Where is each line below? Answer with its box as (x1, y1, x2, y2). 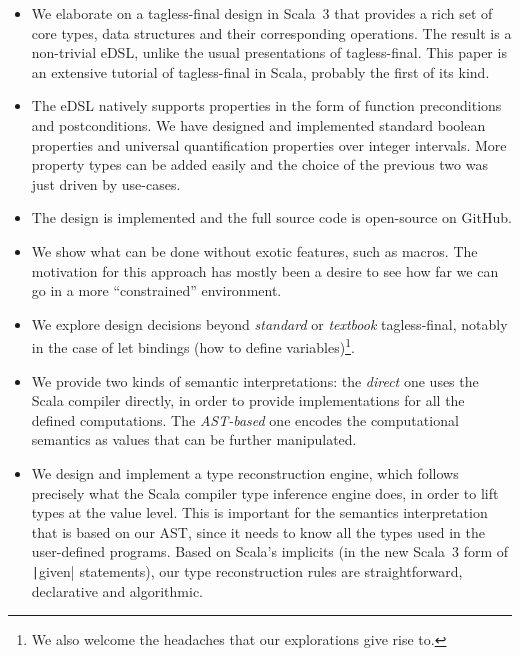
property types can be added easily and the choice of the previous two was (31, 154, 488, 175)
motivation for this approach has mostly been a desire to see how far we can (31, 260, 499, 281)
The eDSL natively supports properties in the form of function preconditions (31, 95, 502, 116)
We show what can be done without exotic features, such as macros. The (31, 240, 478, 261)
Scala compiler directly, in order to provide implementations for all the (31, 390, 465, 411)
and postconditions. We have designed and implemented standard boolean (31, 114, 486, 135)
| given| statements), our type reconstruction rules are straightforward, (31, 560, 463, 581)
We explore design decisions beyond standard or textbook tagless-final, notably (31, 313, 508, 334)
